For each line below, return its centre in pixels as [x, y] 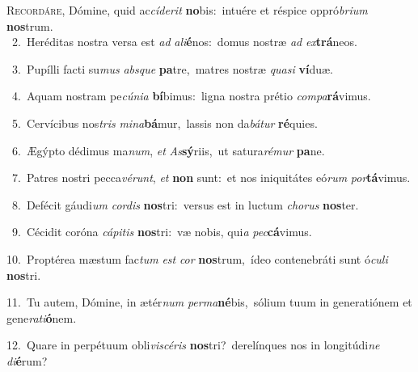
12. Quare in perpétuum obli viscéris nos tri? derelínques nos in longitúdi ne [193, 345]
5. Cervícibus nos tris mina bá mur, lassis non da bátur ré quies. [165, 123]
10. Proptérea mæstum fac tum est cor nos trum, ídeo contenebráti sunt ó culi [197, 258]
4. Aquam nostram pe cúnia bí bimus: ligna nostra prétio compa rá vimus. [191, 96]
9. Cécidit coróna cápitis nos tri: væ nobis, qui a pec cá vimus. [162, 232]
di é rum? [27, 360]
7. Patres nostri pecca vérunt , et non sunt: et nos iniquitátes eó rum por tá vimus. [211, 178]
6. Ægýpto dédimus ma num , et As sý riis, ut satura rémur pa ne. [168, 150]
